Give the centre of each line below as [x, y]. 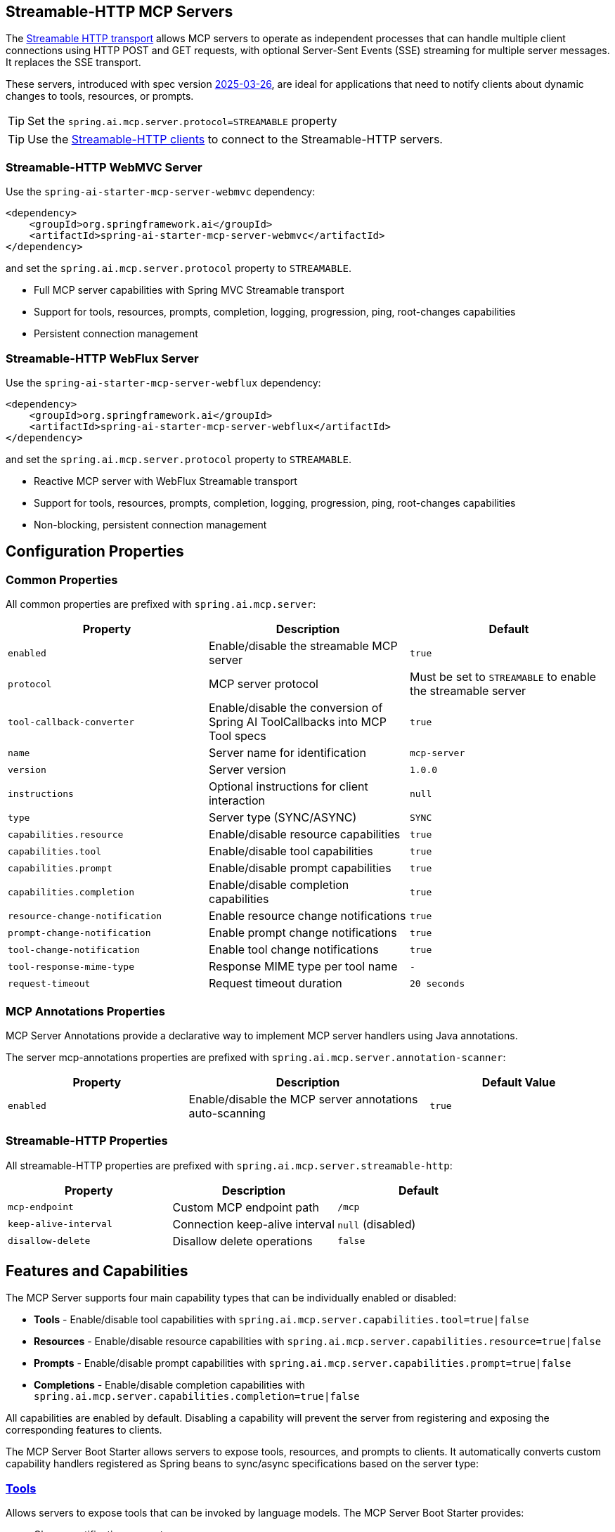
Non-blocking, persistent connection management [150, 524]
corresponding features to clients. [84, 1430]
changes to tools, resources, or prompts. [100, 96]
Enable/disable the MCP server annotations [303, 1099]
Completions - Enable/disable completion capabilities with [169, 1385]
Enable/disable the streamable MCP [303, 646]
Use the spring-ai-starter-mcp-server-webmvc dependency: [161, 192]
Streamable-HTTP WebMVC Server [104, 167]
